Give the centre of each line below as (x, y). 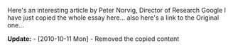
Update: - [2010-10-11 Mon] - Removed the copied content (93, 39)
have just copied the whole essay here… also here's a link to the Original (113, 18)
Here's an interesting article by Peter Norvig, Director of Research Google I (116, 10)
